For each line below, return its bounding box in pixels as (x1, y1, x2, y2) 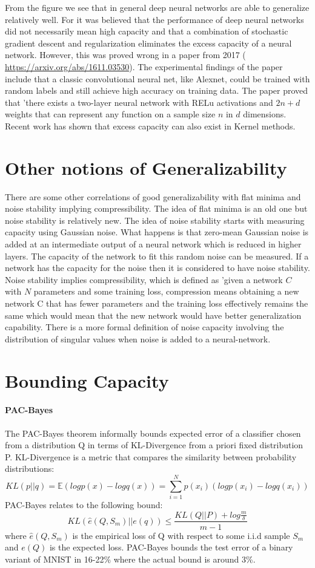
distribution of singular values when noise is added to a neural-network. (5, 332, 271, 345)
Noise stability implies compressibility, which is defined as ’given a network (5, 273, 283, 286)
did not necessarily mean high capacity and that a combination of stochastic (5, 25, 288, 38)
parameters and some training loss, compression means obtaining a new (33, 285, 299, 298)
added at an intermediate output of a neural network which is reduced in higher (5, 238, 302, 250)
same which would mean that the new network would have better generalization (5, 308, 302, 321)
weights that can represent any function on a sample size (5, 108, 216, 120)
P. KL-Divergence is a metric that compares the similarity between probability (5, 450, 297, 463)
